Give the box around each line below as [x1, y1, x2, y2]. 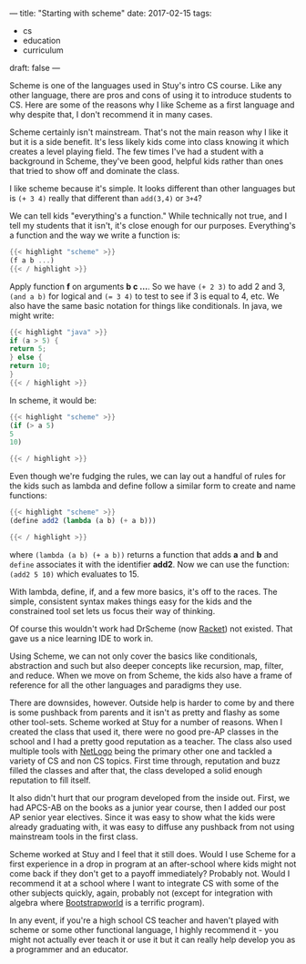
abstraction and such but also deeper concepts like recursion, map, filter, [9, 660, 284, 671]
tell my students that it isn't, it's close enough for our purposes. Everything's [9, 220, 296, 231]
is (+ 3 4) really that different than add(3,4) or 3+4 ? [9, 193, 202, 203]
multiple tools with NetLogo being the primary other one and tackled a [9, 745, 273, 756]
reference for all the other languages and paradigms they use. [9, 679, 242, 691]
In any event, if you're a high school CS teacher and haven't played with [9, 915, 280, 926]
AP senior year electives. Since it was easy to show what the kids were [9, 811, 276, 823]
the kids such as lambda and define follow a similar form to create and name [9, 480, 296, 491]
